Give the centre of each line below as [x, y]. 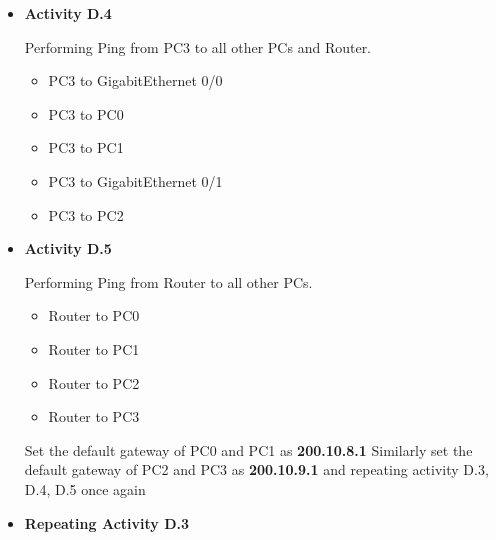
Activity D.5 [68, 248]
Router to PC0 [94, 315]
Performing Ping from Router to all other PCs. [168, 281]
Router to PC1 [94, 348]
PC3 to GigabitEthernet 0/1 [135, 180]
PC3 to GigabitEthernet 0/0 [135, 80]
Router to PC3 [94, 416]
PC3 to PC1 [86, 147]
